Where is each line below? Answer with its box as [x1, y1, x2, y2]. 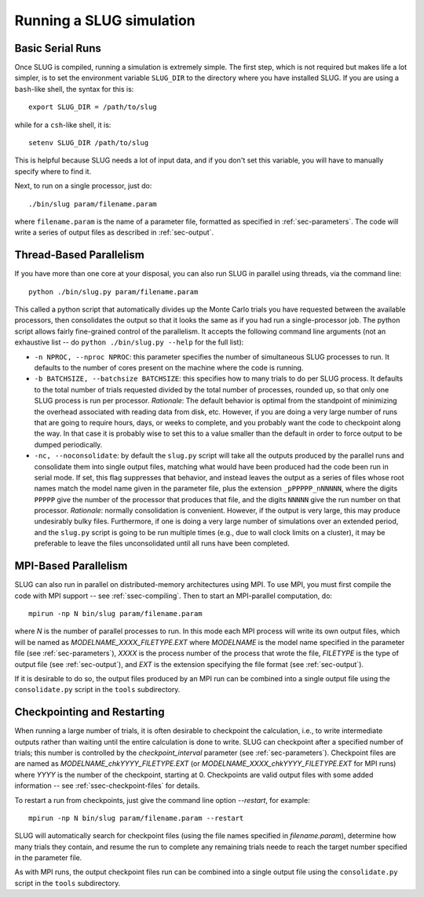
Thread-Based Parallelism [14, 248, 144, 262]
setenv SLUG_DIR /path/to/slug [28, 138, 149, 148]
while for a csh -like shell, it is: [14, 120, 111, 129]
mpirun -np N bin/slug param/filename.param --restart [28, 813, 244, 822]
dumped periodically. [34, 439, 103, 449]
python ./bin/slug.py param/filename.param [28, 287, 199, 296]
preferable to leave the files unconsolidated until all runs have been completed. [34, 538, 290, 549]
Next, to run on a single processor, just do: [14, 181, 152, 191]
